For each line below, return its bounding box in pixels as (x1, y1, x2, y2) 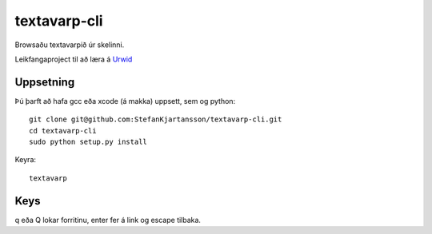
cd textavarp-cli (29, 126, 97, 135)
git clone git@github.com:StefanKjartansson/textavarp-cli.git (29, 115, 282, 124)
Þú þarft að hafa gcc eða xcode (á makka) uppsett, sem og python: (14, 96, 236, 105)
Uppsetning (14, 75, 75, 89)
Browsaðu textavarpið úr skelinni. (14, 40, 125, 50)
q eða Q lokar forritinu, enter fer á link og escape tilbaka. (14, 215, 202, 224)
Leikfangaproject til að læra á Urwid (14, 54, 133, 64)
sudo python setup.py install (29, 137, 148, 147)
